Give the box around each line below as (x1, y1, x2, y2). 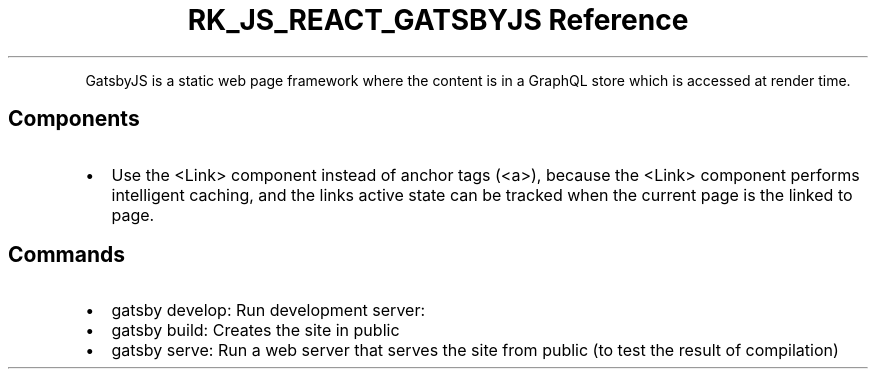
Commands (8, 242, 126, 268)
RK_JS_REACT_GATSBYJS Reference (187, 3, 689, 37)
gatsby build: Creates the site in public (111, 320, 400, 341)
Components (8, 106, 140, 132)
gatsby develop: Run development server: (111, 300, 426, 321)
